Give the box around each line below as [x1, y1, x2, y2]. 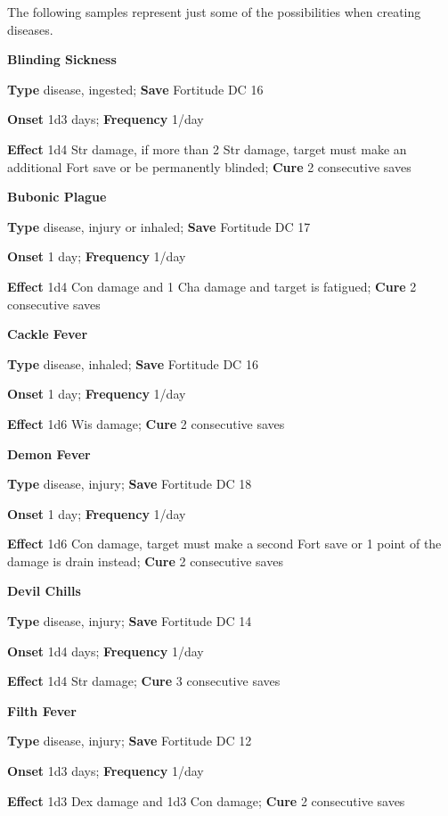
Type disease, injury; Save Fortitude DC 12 [7, 731, 252, 750]
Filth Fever [7, 701, 77, 720]
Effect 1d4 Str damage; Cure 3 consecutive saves [7, 672, 281, 690]
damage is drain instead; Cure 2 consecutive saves [7, 551, 283, 570]
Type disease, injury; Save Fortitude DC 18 [7, 474, 252, 493]
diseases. [7, 20, 53, 38]
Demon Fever [7, 444, 91, 463]
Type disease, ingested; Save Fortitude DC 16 [7, 79, 264, 98]
